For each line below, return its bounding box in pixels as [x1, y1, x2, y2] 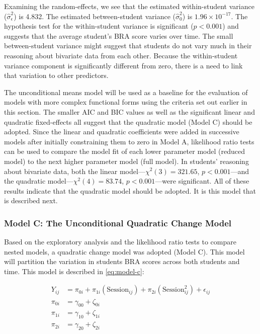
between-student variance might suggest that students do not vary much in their [4, 40, 252, 51]
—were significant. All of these [155, 176, 249, 186]
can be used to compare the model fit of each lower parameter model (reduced [4, 146, 245, 156]
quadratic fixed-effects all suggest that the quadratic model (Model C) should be [4, 116, 252, 127]
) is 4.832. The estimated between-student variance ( [14, 11, 176, 21]
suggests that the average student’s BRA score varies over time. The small [4, 30, 233, 41]
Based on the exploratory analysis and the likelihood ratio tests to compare [4, 236, 236, 247]
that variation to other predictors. [4, 70, 109, 80]
